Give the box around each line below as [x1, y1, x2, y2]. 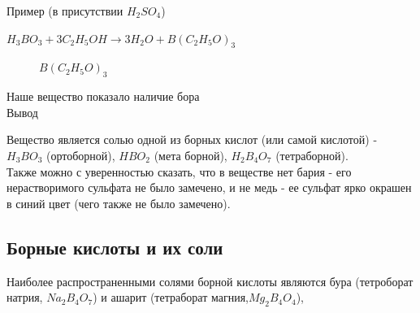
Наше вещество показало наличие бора [6, 88, 200, 105]
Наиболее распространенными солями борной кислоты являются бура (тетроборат [6, 272, 414, 289]
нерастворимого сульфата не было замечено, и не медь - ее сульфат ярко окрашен [6, 179, 412, 196]
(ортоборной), [46, 146, 115, 163]
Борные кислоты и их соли [6, 234, 223, 259]
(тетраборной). [275, 146, 349, 163]
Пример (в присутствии [6, 2, 123, 19]
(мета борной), [154, 146, 227, 163]
